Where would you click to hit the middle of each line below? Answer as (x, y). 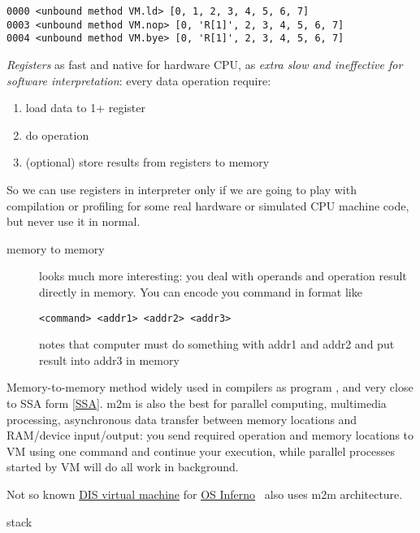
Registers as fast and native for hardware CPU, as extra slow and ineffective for (205, 64)
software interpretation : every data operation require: (139, 80)
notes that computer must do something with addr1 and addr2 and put (217, 344)
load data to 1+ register (85, 108)
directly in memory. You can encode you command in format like (201, 291)
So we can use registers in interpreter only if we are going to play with (182, 189)
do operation (57, 134)
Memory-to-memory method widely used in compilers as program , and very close (210, 387)
